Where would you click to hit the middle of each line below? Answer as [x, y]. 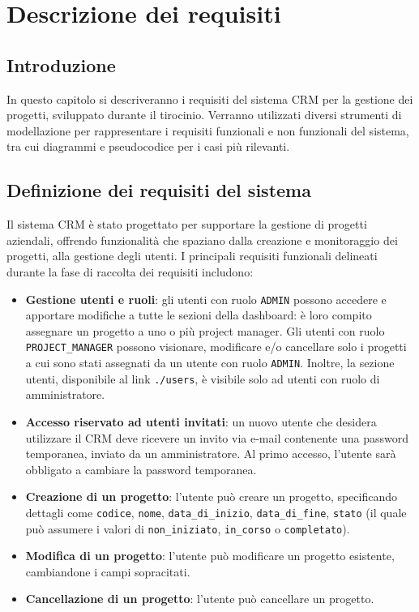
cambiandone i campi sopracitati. [108, 571]
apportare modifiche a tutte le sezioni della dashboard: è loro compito [199, 315]
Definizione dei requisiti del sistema [159, 190]
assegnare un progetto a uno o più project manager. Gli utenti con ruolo [205, 330]
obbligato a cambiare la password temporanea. [141, 469]
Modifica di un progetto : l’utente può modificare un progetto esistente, [210, 556]
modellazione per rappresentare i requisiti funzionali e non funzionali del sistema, [208, 130]
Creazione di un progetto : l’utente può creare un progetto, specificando [212, 496]
